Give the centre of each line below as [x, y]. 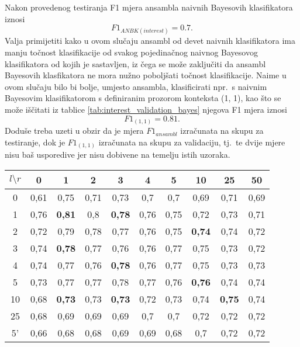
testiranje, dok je [35, 142]
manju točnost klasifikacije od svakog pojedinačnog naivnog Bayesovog [131, 52]
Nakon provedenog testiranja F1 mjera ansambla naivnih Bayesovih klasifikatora [149, 7]
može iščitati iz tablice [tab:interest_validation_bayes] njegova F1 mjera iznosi [146, 109]
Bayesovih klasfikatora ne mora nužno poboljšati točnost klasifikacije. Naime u [146, 75]
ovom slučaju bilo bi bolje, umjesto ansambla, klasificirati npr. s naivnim [136, 86]
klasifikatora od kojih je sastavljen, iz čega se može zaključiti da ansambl [135, 63]
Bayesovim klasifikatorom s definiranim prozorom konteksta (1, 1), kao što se [143, 98]
